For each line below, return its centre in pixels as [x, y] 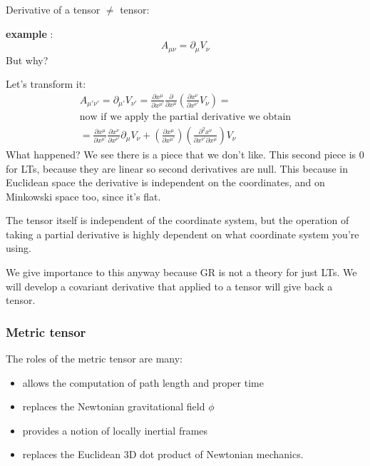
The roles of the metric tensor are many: [94, 359]
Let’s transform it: [46, 84]
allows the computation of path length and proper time [143, 382]
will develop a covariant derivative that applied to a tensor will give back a [169, 286]
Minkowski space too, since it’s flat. [83, 196]
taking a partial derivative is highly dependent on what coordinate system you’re [183, 234]
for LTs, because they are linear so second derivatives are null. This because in [177, 168]
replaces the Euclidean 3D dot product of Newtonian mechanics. [163, 454]
